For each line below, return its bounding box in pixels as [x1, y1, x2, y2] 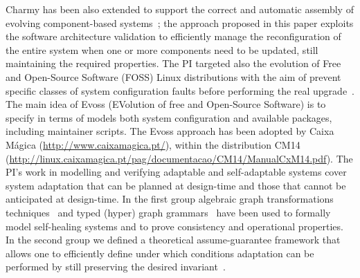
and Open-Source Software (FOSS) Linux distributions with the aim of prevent [6, 69, 341, 84]
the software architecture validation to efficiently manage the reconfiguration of [6, 29, 341, 44]
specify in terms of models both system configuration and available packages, [6, 110, 332, 124]
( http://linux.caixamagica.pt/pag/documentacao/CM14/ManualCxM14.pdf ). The [6, 151, 353, 165]
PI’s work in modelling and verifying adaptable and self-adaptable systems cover [6, 165, 347, 179]
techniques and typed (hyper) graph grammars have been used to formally [6, 205, 331, 219]
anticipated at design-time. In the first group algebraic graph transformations [6, 192, 334, 206]
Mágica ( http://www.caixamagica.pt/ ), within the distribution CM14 [6, 137, 300, 151]
